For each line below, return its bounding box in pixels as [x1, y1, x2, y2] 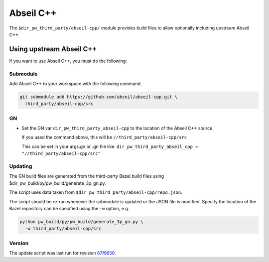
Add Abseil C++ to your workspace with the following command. [9, 80, 142, 87]
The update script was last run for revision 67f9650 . [9, 250, 117, 256]
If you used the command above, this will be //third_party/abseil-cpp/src [21, 134, 187, 140]
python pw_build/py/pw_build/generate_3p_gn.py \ [19, 219, 143, 224]
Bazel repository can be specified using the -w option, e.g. [9, 205, 130, 211]
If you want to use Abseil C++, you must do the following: [9, 58, 127, 64]
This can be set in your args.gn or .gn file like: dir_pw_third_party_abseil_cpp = [21, 143, 198, 149]
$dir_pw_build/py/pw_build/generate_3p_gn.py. [9, 180, 107, 186]
